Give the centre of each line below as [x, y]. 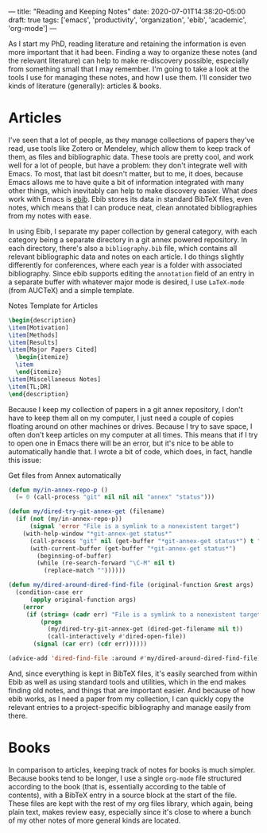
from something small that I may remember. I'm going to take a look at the [129, 69]
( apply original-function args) [83, 600]
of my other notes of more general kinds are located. [95, 820]
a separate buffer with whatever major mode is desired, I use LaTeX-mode [126, 282]
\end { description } [39, 394]
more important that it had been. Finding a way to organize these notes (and [133, 52]
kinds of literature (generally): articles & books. [85, 86]
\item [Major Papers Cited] [53, 350]
